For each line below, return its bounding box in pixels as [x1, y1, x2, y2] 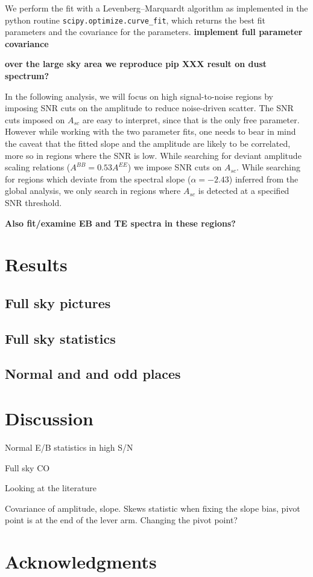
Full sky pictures [5, 293, 111, 312]
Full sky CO [5, 461, 50, 474]
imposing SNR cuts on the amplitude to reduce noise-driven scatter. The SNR [5, 102, 294, 114]
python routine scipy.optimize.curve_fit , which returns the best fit [5, 13, 265, 26]
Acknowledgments [5, 549, 157, 574]
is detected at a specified [198, 184, 289, 197]
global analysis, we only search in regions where [5, 184, 181, 197]
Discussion [5, 406, 93, 431]
